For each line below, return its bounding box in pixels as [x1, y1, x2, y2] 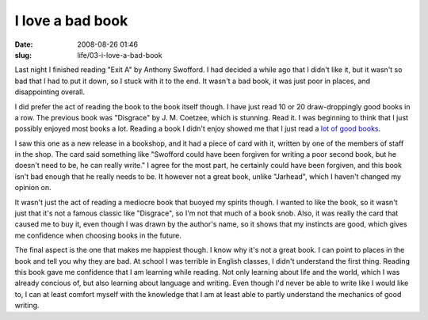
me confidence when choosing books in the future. [14, 230, 182, 240]
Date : [14, 40, 33, 49]
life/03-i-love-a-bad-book [77, 50, 162, 59]
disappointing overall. [14, 87, 86, 97]
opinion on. [14, 183, 52, 192]
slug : [14, 50, 32, 59]
